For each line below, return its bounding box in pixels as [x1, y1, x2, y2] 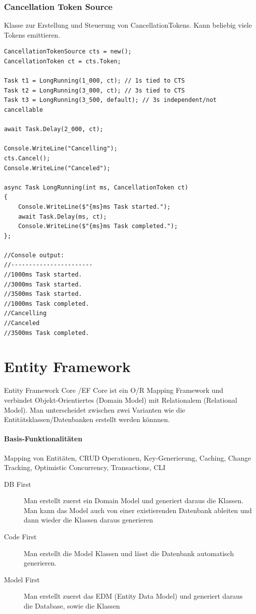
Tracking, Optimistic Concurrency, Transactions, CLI [4, 462, 166, 472]
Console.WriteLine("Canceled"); [4, 164, 110, 172]
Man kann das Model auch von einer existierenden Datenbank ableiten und [24, 505, 252, 515]
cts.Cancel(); [4, 154, 51, 162]
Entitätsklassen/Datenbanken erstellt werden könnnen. [4, 414, 170, 425]
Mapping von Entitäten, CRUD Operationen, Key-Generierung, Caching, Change [4, 452, 251, 463]
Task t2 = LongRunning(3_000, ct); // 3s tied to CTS [4, 87, 185, 94]
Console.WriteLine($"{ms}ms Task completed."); [18, 223, 178, 230]
